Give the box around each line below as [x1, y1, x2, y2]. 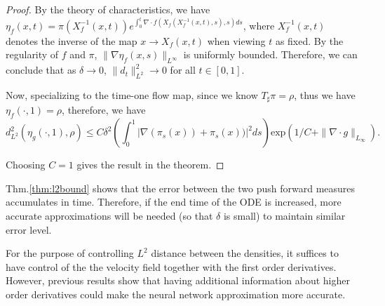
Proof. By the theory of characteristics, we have [6, 2, 210, 16]
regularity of [6, 47, 59, 62]
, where [243, 18, 275, 32]
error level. [6, 222, 52, 237]
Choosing [6, 157, 46, 172]
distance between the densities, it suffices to [151, 246, 339, 260]
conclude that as [6, 62, 76, 77]
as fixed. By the [275, 33, 344, 48]
